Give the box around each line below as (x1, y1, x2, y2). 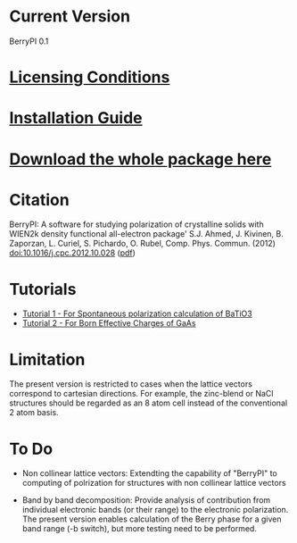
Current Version (9, 6, 131, 27)
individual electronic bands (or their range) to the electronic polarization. (21, 505, 289, 515)
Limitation (9, 349, 86, 370)
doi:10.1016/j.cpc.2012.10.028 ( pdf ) (9, 247, 136, 258)
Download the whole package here (9, 149, 272, 169)
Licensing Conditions (9, 67, 170, 88)
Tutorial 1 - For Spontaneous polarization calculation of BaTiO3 (21, 308, 252, 319)
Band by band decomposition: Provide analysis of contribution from (21, 495, 271, 505)
